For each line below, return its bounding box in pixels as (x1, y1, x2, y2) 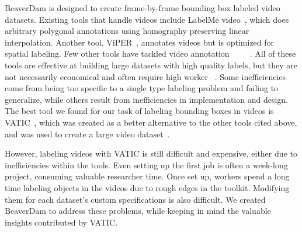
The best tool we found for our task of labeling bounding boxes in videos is (5, 105, 274, 117)
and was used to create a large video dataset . (5, 127, 170, 140)
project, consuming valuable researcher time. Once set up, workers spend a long (5, 170, 290, 182)
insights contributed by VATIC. (5, 216, 118, 228)
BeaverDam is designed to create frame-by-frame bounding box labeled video (5, 2, 280, 13)
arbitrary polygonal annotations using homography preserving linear (5, 25, 249, 37)
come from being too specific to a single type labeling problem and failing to (5, 82, 279, 94)
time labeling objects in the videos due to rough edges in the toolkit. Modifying (5, 181, 290, 193)
